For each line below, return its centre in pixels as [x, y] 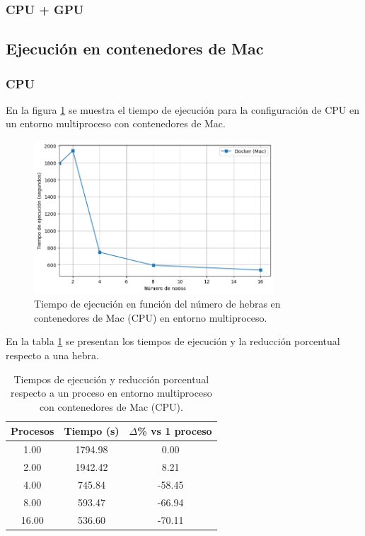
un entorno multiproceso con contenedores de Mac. [116, 123]
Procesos [33, 431]
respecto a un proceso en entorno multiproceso [111, 393]
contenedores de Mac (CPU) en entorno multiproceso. [151, 317]
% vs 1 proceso [175, 431]
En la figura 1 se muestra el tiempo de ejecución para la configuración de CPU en [183, 109]
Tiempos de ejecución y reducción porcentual [111, 379]
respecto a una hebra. [52, 355]
